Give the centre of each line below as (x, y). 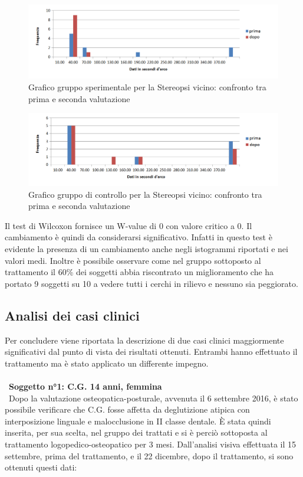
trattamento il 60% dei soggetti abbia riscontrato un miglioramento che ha (139, 272)
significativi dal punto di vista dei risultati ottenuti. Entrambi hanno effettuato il (151, 352)
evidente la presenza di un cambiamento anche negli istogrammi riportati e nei (146, 249)
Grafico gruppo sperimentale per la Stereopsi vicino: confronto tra (147, 87)
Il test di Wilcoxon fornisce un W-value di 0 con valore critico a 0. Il (129, 225)
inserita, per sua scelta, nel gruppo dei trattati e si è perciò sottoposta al (136, 432)
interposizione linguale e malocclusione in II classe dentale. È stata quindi (138, 421)
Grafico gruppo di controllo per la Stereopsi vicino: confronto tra (145, 194)
